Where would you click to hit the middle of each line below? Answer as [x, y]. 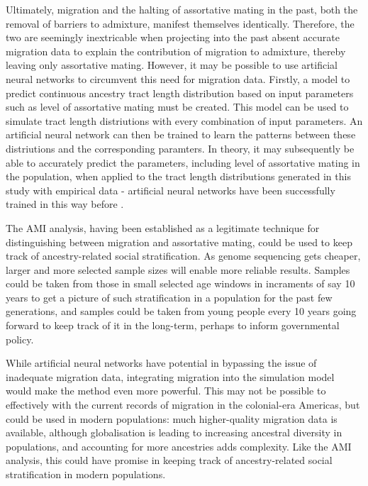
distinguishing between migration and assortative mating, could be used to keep [179, 242]
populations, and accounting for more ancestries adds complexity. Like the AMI [179, 446]
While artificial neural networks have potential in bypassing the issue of [161, 363]
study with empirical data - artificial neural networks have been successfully [171, 190]
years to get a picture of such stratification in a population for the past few [169, 297]
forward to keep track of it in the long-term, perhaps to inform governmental [173, 325]
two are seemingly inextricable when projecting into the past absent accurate [173, 37]
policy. [20, 339]
